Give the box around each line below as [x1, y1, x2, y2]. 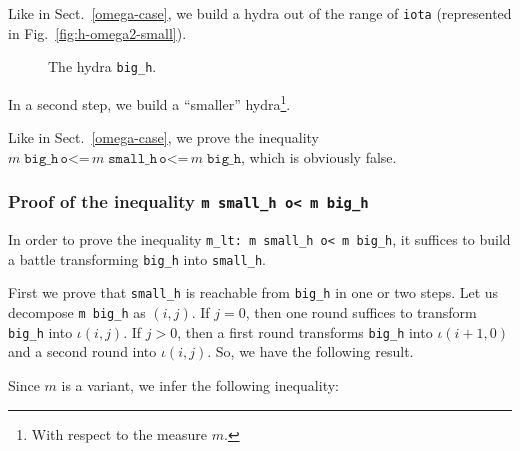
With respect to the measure [31, 423, 208, 444]
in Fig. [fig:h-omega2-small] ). [8, 22, 187, 43]
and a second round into [8, 341, 157, 362]
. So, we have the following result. [207, 341, 414, 362]
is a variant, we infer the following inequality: [61, 375, 339, 395]
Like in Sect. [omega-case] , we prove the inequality [8, 127, 320, 148]
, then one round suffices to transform [245, 302, 477, 323]
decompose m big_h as [8, 302, 146, 323]
